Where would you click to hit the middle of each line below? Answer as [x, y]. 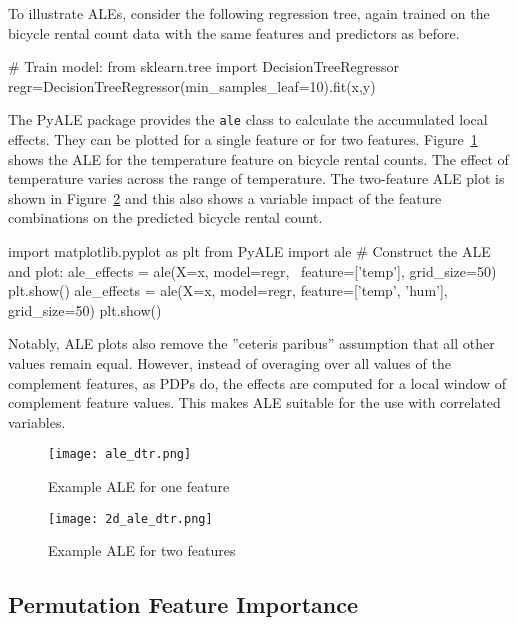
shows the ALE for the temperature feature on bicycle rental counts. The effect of [258, 158]
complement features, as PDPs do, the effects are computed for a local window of [257, 382]
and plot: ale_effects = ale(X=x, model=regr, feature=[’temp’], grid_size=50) [252, 270]
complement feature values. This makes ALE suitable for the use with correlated [254, 402]
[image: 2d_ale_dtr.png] [130, 518]
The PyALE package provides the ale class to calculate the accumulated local [248, 119]
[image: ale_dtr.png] [120, 454]
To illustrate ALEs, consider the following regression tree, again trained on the [249, 13]
